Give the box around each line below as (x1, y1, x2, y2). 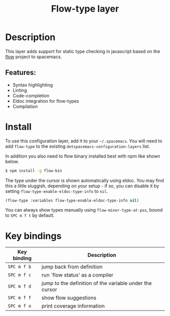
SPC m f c (8, 272, 31, 278)
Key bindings (5, 230, 62, 242)
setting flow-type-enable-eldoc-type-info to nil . (5, 188, 108, 194)
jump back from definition (41, 263, 103, 270)
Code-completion (12, 92, 50, 99)
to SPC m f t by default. (5, 212, 55, 218)
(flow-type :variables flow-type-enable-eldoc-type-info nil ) (5, 198, 139, 203)
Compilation (12, 103, 38, 109)
